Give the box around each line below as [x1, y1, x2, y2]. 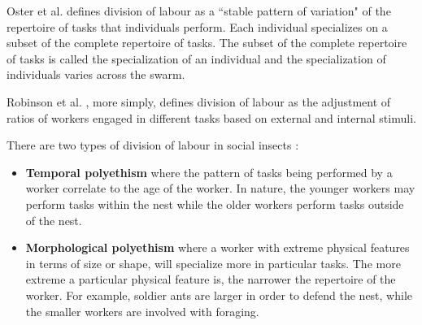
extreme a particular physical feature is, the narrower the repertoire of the [25, 271, 396, 288]
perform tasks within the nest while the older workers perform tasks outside [25, 195, 404, 212]
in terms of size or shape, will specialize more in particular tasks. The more [25, 254, 401, 271]
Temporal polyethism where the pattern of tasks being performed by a [25, 163, 393, 180]
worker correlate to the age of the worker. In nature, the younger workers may [25, 180, 415, 197]
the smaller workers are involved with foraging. [25, 302, 259, 319]
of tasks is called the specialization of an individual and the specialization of [7, 50, 386, 67]
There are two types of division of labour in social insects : [7, 136, 299, 154]
